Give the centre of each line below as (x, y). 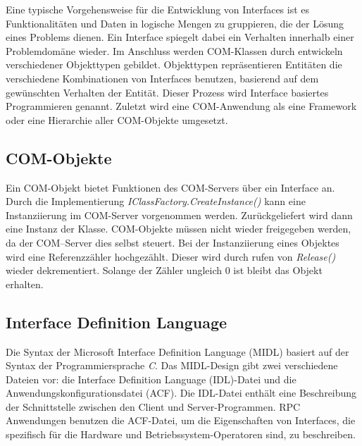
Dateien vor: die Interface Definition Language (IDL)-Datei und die (151, 379)
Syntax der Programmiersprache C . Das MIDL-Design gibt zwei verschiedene (172, 365)
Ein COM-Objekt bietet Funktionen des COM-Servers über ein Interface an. (170, 187)
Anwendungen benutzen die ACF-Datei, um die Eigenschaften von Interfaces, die (181, 420)
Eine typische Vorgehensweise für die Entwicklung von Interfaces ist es (158, 9)
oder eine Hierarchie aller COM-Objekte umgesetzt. (117, 119)
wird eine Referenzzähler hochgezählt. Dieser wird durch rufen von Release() (171, 256)
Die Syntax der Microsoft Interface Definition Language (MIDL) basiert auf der (177, 351)
